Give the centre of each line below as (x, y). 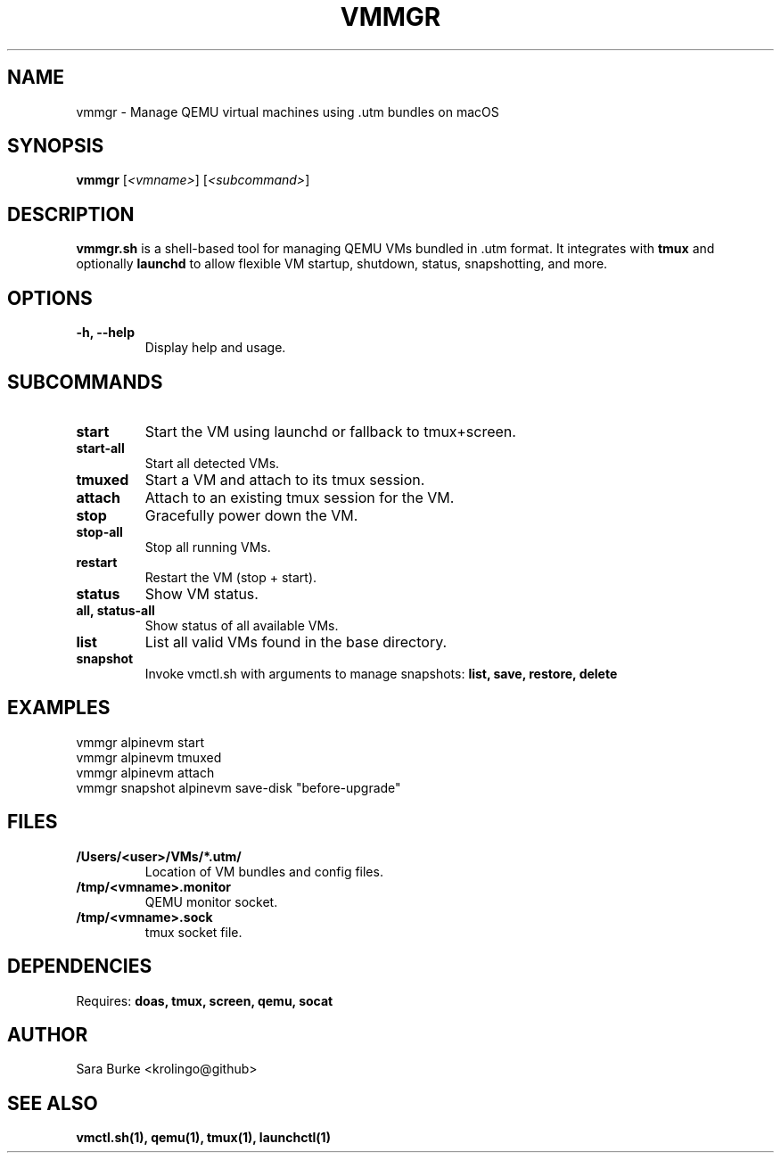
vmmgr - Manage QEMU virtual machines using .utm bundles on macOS (288, 111)
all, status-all (115, 610)
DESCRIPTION (71, 214)
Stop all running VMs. (208, 547)
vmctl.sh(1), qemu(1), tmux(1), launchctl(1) (203, 1138)
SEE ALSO (53, 1103)
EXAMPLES (59, 708)
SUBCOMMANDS (85, 382)
